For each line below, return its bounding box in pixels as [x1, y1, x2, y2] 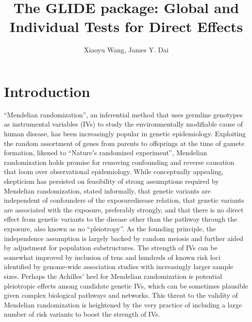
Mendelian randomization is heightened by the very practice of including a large [4, 299, 242, 309]
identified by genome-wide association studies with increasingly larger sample [4, 261, 234, 272]
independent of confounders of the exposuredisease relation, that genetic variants [4, 195, 244, 205]
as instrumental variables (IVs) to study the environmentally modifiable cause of [4, 119, 243, 129]
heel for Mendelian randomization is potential [86, 271, 222, 281]
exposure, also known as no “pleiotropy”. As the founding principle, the [4, 223, 216, 233]
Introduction [4, 81, 90, 101]
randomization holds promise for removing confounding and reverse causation [4, 157, 235, 167]
